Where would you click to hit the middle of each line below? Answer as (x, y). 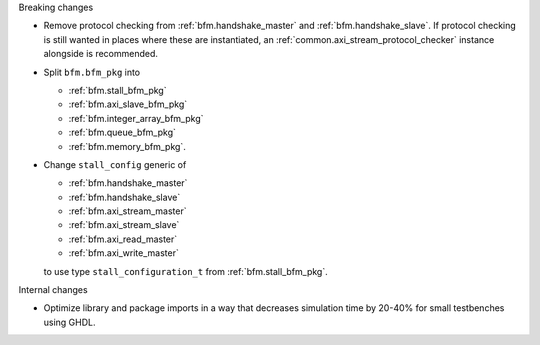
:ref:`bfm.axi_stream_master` (127, 211)
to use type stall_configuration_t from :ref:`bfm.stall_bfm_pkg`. (186, 271)
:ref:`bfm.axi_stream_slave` (124, 225)
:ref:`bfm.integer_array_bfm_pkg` (136, 118)
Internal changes (53, 290)
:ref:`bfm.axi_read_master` (123, 239)
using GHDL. (69, 322)
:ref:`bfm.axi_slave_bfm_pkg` (128, 104)
